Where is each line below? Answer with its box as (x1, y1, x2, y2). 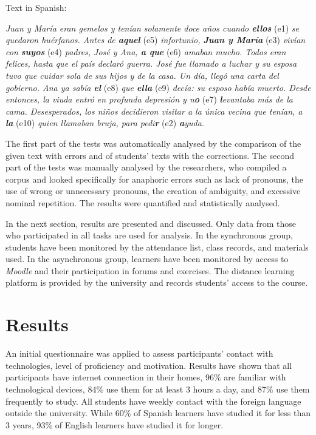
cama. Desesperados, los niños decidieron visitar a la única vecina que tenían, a (5, 104, 303, 117)
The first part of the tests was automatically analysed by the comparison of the (5, 137, 301, 149)
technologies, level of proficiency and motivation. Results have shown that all (5, 359, 292, 371)
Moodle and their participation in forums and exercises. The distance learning (5, 264, 295, 277)
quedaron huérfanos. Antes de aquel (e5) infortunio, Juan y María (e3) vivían (5, 33, 306, 46)
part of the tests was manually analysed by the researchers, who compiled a (5, 161, 287, 174)
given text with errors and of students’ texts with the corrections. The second (5, 149, 295, 161)
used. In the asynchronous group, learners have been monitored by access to (5, 252, 289, 265)
